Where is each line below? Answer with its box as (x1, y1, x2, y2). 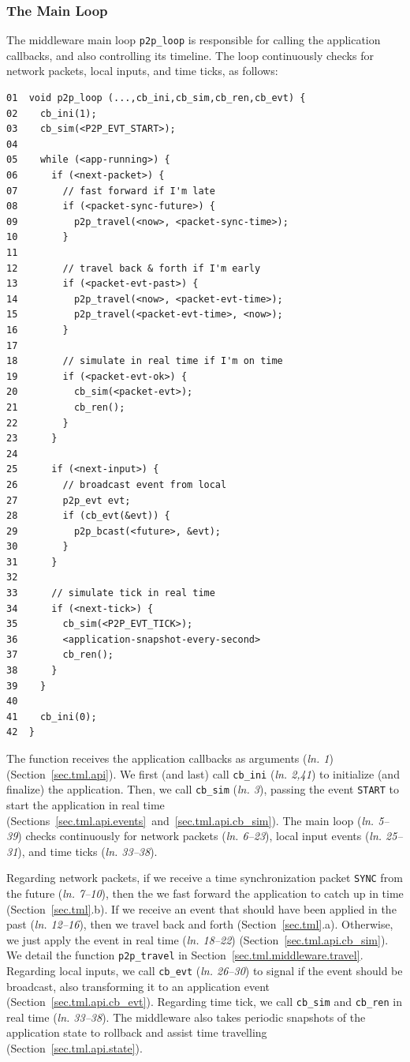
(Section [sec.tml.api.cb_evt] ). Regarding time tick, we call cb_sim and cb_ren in (6, 993, 402, 1010)
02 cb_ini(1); (6, 107, 97, 119)
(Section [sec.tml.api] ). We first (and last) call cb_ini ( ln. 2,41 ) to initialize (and (6, 765, 400, 782)
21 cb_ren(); (6, 401, 125, 413)
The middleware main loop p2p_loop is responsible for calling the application (6, 32, 381, 48)
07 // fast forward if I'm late (6, 185, 215, 197)
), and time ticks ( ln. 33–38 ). (17, 842, 158, 859)
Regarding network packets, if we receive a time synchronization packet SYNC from (6, 869, 403, 886)
